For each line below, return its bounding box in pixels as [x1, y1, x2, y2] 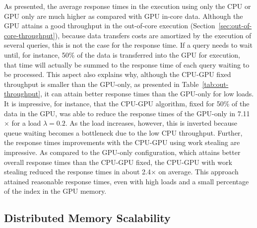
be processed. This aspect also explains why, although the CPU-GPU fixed [4, 69, 231, 79]
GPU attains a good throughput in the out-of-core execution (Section [4, 20, 215, 31]
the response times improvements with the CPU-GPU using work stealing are [4, 137, 240, 148]
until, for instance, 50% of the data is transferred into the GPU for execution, [4, 49, 240, 60]
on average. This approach [158, 166, 239, 177]
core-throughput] [4, 30, 55, 40]
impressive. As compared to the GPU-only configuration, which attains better [4, 147, 241, 157]
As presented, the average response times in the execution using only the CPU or [4, 1, 251, 11]
